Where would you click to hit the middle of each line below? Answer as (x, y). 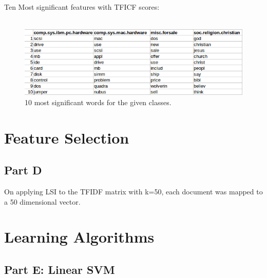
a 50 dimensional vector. (42, 201)
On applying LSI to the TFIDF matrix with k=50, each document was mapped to (133, 192)
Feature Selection (67, 137)
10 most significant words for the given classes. (98, 102)
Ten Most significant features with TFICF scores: (82, 7)
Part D (23, 170)
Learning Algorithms (79, 237)
